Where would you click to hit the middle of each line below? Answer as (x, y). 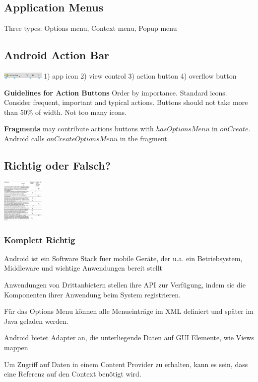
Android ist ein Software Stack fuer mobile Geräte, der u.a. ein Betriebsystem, (123, 258)
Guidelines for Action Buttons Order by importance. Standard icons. (116, 92)
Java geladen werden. (36, 321)
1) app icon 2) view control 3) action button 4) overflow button (140, 76)
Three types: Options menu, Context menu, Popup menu (91, 28)
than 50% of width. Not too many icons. (65, 112)
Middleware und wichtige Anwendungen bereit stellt (83, 268)
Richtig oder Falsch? (58, 165)
